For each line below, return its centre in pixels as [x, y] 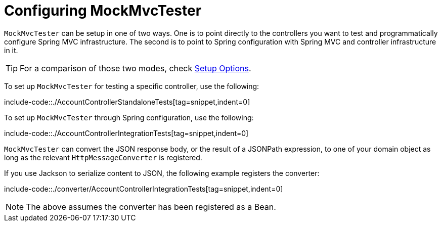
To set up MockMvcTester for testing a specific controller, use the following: [132, 86]
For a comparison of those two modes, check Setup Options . [136, 68]
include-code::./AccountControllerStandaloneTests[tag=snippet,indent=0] [127, 102]
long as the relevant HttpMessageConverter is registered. [103, 157]
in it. [11, 50]
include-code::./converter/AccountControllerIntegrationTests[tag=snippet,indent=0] [144, 189]
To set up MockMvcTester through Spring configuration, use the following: [129, 117]
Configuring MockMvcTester [103, 11]
